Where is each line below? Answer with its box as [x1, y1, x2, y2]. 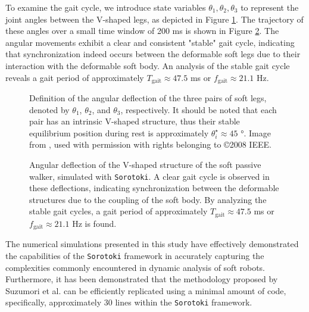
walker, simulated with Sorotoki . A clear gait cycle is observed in [29, 170, 270, 182]
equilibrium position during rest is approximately [29, 126, 209, 139]
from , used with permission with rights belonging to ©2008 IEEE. [29, 138, 271, 151]
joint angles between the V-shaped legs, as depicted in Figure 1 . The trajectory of [5, 13, 304, 25]
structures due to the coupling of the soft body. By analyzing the [29, 193, 267, 205]
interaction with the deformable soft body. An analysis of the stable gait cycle [5, 59, 290, 71]
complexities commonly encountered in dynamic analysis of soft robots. [5, 261, 266, 273]
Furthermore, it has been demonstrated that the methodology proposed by [5, 273, 278, 285]
